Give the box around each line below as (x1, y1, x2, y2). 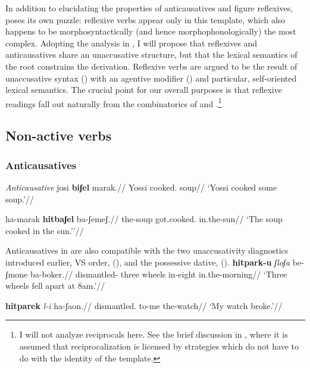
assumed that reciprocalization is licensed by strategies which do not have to (19, 339, 299, 352)
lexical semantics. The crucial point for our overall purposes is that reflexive (5, 83, 282, 96)
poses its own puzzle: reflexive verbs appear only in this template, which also (5, 13, 286, 26)
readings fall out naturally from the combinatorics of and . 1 (5, 95, 222, 110)
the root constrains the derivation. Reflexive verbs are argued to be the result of (5, 60, 298, 72)
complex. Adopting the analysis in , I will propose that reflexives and (5, 36, 258, 49)
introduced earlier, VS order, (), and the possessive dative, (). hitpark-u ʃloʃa (5, 255, 290, 268)
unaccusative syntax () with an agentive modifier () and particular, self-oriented (5, 71, 297, 84)
